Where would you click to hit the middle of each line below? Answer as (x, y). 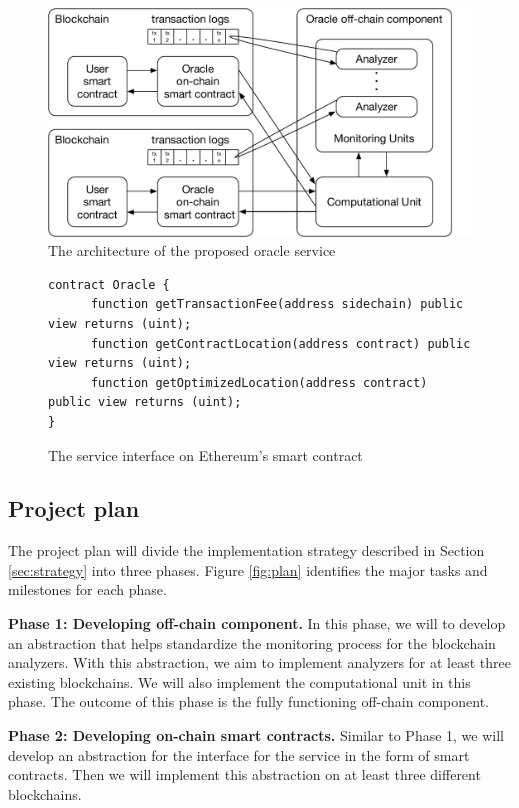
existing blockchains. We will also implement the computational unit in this (239, 681)
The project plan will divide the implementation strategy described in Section (246, 550)
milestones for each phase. (87, 589)
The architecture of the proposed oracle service (192, 250)
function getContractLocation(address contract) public (280, 343)
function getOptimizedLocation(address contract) (259, 382)
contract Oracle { (109, 284)
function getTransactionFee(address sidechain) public (277, 304)
